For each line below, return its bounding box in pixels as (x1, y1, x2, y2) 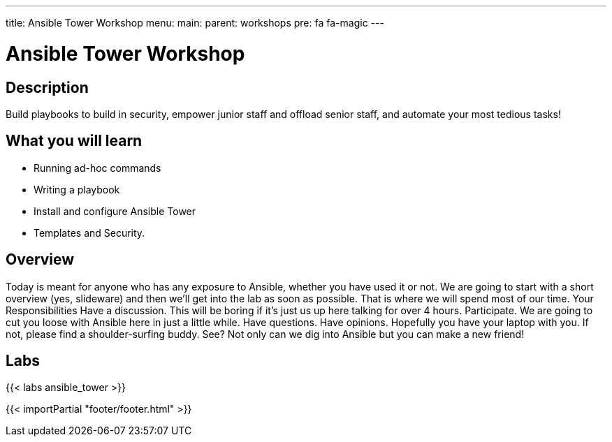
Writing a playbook (34, 183, 120, 196)
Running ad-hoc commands (34, 161, 161, 174)
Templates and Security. (34, 226, 145, 239)
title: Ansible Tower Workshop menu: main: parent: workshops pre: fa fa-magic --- (6, 17, 384, 29)
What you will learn (6, 132, 143, 150)
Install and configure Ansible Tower (34, 205, 196, 217)
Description (6, 78, 89, 96)
